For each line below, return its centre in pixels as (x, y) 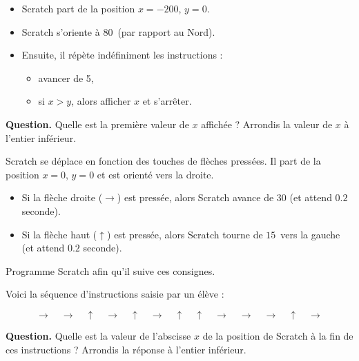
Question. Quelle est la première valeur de (97, 124)
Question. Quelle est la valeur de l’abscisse (98, 335)
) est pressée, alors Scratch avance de (195, 197)
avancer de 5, (66, 78)
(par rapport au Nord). (166, 31)
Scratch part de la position (78, 8)
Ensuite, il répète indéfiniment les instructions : (122, 55)
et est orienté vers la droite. (155, 174)
